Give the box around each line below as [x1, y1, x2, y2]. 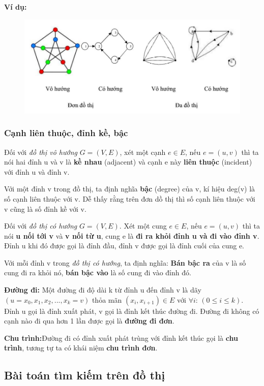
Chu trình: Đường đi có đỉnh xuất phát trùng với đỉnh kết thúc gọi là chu [4, 332, 238, 343]
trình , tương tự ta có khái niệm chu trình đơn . [4, 342, 158, 353]
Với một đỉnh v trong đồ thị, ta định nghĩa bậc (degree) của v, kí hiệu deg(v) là [4, 183, 255, 194]
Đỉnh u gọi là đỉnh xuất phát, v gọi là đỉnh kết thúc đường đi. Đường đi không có [4, 305, 259, 316]
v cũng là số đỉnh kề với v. [4, 203, 86, 214]
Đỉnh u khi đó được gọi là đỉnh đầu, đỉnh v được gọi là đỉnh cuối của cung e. [4, 240, 244, 251]
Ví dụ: [4, 2, 27, 12]
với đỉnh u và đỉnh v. [4, 166, 70, 177]
